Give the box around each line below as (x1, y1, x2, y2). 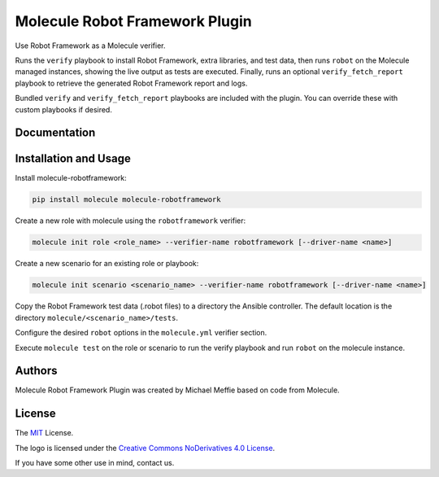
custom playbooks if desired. (15, 104, 113, 114)
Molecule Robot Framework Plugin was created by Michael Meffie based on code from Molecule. (15, 385, 341, 395)
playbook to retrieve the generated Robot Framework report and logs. (15, 78, 248, 88)
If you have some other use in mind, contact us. (15, 458, 175, 468)
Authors (15, 364, 58, 378)
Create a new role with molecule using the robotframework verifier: (15, 216, 246, 225)
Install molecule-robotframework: (15, 173, 128, 183)
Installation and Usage (15, 151, 132, 166)
